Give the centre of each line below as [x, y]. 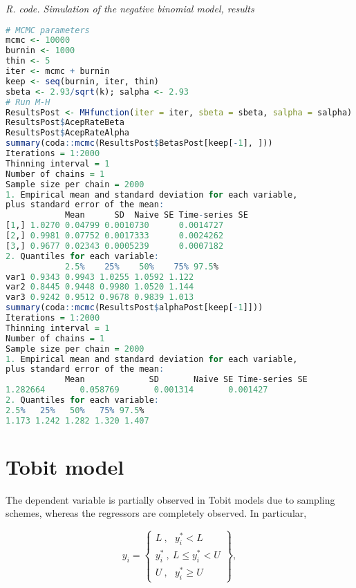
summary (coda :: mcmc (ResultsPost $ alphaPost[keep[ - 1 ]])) [134, 308]
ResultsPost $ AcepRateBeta [65, 123]
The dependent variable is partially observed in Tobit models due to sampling [170, 499]
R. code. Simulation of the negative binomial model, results [130, 8]
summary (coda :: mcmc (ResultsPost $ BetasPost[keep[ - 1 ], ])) [139, 143]
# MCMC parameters [48, 30]
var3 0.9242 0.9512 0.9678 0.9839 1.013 [100, 297]
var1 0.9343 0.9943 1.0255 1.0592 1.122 [100, 277]
